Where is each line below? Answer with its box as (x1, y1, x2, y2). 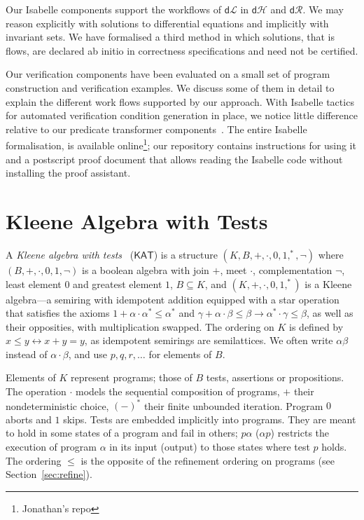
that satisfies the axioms (6, 306, 110, 320)
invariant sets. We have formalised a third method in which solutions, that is (6, 29, 335, 44)
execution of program (6, 439, 97, 453)
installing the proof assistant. (6, 165, 131, 180)
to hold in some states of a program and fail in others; (6, 425, 238, 440)
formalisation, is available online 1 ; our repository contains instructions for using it (6, 136, 356, 152)
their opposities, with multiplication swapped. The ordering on (6, 319, 274, 334)
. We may (302, 2, 344, 16)
